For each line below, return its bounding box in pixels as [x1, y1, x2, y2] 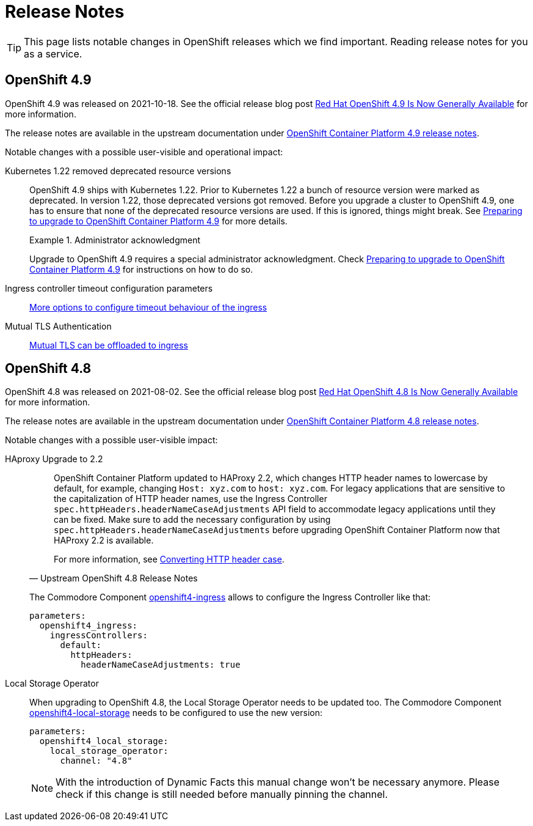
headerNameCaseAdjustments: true [81, 660, 241, 670]
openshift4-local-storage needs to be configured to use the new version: [29, 707, 323, 718]
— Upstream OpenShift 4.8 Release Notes [29, 573, 198, 584]
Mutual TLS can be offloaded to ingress [29, 339, 188, 350]
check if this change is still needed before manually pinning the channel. [56, 788, 388, 801]
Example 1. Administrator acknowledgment [29, 234, 201, 245]
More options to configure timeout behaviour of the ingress [29, 301, 267, 312]
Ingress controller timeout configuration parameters [5, 282, 213, 293]
